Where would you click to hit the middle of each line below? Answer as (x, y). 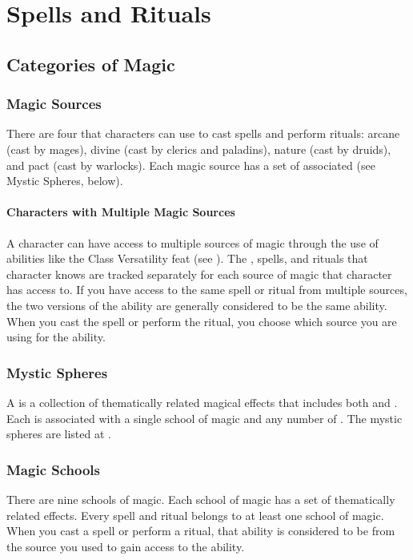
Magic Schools (53, 469)
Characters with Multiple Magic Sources (121, 212)
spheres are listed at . (59, 434)
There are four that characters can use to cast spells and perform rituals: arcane (203, 133)
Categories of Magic (91, 64)
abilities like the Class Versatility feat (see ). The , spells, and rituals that (187, 258)
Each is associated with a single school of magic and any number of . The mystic (204, 418)
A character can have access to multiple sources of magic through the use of (192, 242)
